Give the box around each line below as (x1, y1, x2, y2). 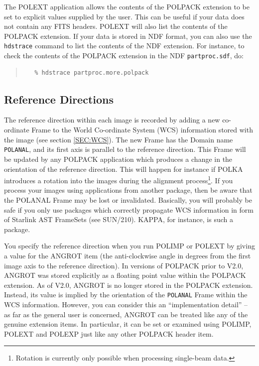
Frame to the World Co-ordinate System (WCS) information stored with (31, 124, 253, 135)
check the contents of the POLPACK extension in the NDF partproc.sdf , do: (4, 50, 244, 61)
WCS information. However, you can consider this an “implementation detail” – (4, 299, 248, 309)
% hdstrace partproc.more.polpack (34, 69, 149, 76)
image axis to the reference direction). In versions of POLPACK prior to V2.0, (4, 260, 244, 270)
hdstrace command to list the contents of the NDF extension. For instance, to (4, 40, 245, 51)
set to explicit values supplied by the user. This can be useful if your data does (4, 11, 245, 21)
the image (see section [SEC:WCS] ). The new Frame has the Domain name (4, 134, 233, 144)
